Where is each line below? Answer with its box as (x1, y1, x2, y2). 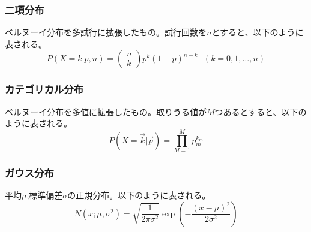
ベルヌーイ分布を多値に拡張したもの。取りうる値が (5, 105, 207, 117)
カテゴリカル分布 (5, 82, 83, 97)
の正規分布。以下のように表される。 (67, 189, 211, 201)
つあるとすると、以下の (214, 105, 307, 117)
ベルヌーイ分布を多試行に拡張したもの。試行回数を (5, 26, 207, 38)
